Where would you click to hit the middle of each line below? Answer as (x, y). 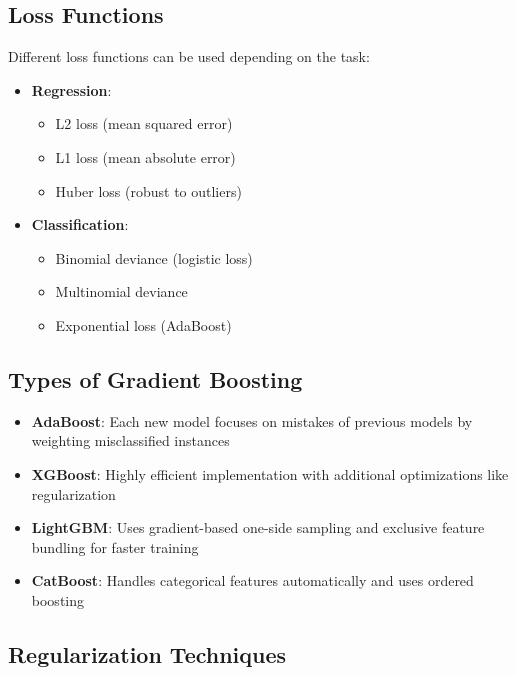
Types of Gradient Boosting (155, 378)
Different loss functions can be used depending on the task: (189, 56)
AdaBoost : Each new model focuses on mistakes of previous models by (252, 420)
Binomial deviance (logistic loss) (154, 257)
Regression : (71, 89)
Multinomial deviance (121, 291)
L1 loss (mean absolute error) (145, 156)
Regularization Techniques (147, 653)
